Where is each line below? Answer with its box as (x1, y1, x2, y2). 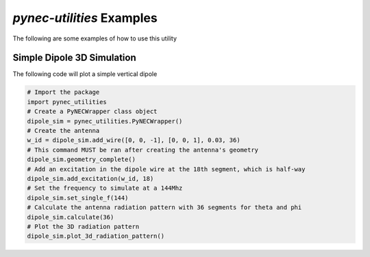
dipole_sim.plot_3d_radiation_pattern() (27, 232, 164, 240)
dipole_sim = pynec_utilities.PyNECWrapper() (27, 117, 183, 125)
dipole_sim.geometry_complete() (27, 156, 136, 164)
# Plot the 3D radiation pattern (27, 223, 140, 230)
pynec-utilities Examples (12, 10, 158, 25)
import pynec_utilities (27, 98, 108, 106)
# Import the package (27, 88, 100, 96)
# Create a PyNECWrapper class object (27, 108, 158, 116)
